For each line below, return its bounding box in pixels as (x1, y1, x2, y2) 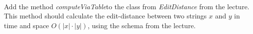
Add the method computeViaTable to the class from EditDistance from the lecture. (4, 1, 250, 11)
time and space (4, 20, 49, 30)
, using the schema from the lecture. (87, 20, 196, 30)
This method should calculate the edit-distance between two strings (4, 11, 207, 21)
